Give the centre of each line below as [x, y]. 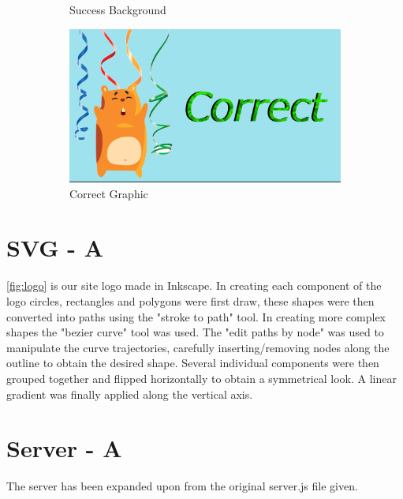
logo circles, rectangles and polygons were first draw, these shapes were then [190, 301]
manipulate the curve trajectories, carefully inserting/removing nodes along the [198, 347]
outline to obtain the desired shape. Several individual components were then [193, 363]
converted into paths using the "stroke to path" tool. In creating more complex [196, 316]
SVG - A [55, 248]
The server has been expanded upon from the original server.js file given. [182, 486]
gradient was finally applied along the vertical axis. [130, 394]
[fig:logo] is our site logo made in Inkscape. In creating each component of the [194, 285]
